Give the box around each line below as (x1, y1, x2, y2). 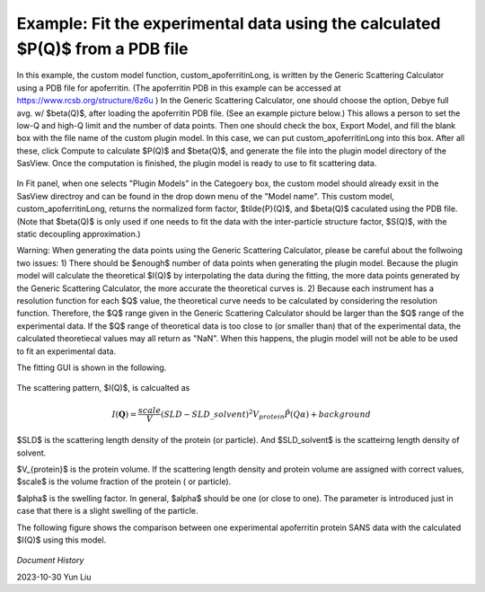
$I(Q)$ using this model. (16, 535, 107, 545)
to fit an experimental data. (16, 346, 117, 357)
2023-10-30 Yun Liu (16, 571, 92, 582)
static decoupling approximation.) (16, 229, 141, 240)
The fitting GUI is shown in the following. (16, 362, 167, 373)
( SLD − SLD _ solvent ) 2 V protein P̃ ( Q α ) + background (160, 407, 372, 421)
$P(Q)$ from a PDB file (16, 39, 189, 58)
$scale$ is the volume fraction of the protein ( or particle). (16, 476, 232, 487)
